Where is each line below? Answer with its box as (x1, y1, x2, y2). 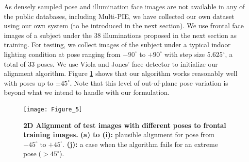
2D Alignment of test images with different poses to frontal (23, 120, 226, 130)
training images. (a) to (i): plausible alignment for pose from (23, 129, 215, 140)
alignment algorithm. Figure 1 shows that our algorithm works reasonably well (4, 68, 238, 78)
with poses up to (4, 77, 53, 88)
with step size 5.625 (164, 49, 223, 59)
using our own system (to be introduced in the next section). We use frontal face (4, 20, 244, 31)
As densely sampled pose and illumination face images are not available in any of (4, 1, 245, 11)
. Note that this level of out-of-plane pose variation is (70, 77, 228, 88)
